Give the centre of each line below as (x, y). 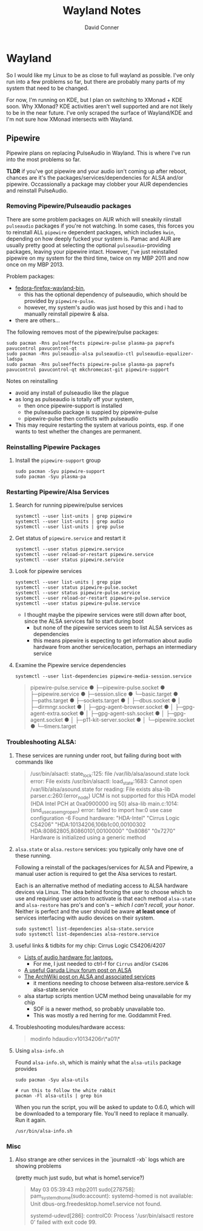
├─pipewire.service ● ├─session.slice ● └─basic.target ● (104, 694)
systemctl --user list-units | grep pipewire (73, 517)
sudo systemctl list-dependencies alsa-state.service (84, 929)
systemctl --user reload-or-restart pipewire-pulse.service (92, 599)
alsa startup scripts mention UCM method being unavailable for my (108, 995)
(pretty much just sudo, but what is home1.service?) (80, 1178)
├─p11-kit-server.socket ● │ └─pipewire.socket (135, 720)
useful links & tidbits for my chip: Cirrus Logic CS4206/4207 (90, 945)
